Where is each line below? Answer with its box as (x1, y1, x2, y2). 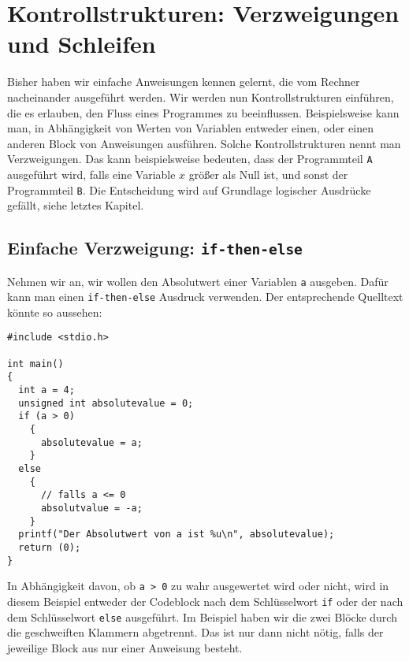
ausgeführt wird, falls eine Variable (7, 165, 176, 182)
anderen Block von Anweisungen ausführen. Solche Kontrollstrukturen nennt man (7, 135, 401, 151)
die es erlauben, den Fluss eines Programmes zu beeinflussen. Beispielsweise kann (7, 104, 400, 121)
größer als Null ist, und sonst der (188, 165, 348, 182)
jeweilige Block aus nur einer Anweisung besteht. (7, 639, 243, 655)
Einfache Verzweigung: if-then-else (7, 236, 303, 260)
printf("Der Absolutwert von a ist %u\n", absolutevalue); (18, 529, 335, 540)
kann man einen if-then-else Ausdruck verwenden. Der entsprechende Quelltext (7, 288, 403, 305)
